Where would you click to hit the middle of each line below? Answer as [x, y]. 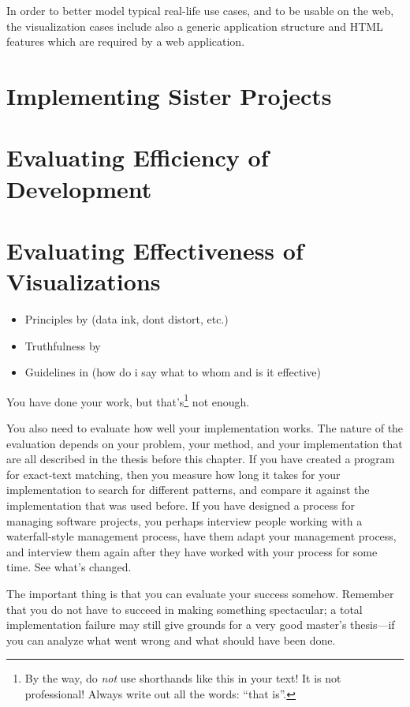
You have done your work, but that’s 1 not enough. [128, 400]
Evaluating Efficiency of [138, 157]
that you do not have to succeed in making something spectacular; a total [184, 609]
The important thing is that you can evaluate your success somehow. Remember [200, 593]
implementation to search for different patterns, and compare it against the [188, 490]
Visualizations [84, 281]
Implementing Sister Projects [169, 95]
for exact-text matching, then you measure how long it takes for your [173, 474]
